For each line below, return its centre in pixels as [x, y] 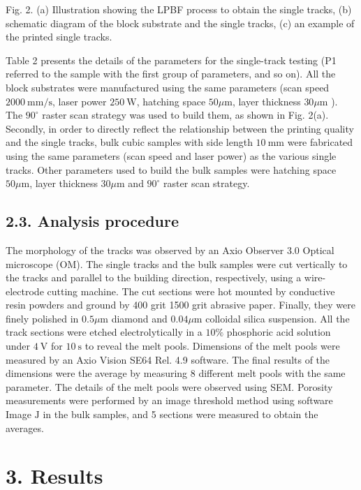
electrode [25, 291]
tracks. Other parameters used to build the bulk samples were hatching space [171, 169]
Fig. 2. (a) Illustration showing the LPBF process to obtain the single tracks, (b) [179, 9]
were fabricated [320, 142]
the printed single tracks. [59, 37]
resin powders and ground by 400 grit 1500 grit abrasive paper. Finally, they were [180, 305]
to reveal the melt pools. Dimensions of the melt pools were [212, 346]
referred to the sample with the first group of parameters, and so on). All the [171, 74]
